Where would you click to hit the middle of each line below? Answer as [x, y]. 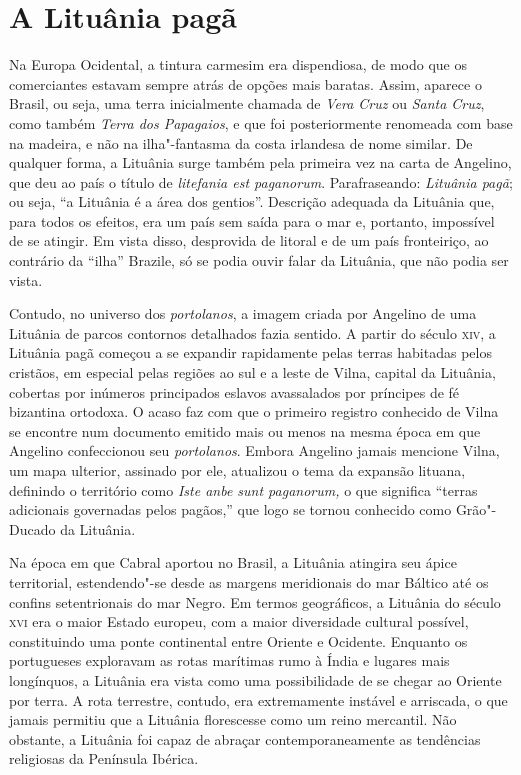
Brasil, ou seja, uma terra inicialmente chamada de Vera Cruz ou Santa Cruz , [247, 103]
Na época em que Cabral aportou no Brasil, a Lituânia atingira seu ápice [233, 562]
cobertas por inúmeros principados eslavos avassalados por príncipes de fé [234, 391]
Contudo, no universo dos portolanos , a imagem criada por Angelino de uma [243, 313]
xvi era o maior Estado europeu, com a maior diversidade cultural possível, [239, 621]
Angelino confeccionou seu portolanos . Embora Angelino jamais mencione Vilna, [254, 450]
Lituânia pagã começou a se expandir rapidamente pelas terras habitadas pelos [250, 352]
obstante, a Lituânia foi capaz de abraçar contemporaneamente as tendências [245, 738]
